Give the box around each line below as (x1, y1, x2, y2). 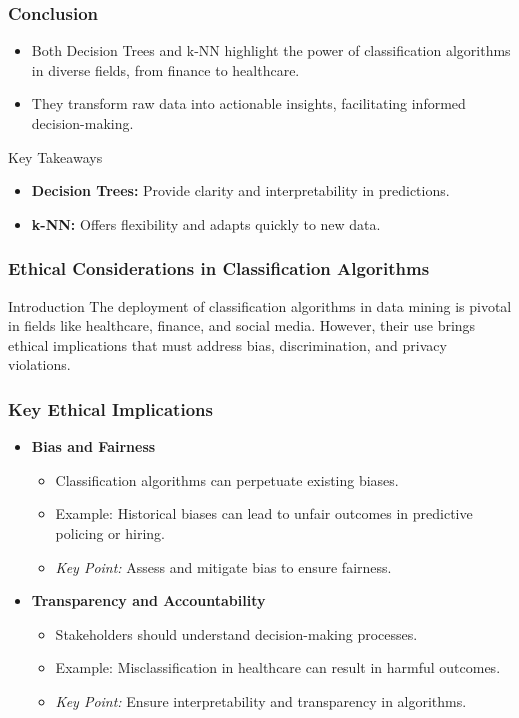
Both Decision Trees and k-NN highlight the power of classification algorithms (31, 40, 511, 61)
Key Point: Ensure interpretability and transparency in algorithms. (55, 690, 467, 711)
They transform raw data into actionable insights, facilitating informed (31, 93, 466, 114)
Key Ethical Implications (8, 396, 213, 421)
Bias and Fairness (31, 436, 156, 457)
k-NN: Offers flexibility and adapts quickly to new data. (31, 213, 381, 234)
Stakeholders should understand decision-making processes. (55, 623, 418, 644)
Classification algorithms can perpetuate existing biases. (55, 469, 399, 490)
